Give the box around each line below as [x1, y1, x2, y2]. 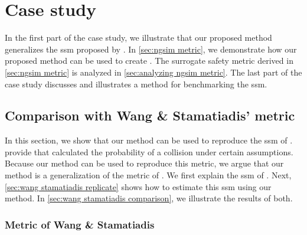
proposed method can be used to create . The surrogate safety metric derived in [5, 54, 293, 67]
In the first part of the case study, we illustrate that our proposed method [5, 31, 272, 44]
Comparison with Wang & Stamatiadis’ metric [5, 106, 295, 125]
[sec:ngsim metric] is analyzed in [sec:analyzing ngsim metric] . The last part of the [5, 66, 302, 78]
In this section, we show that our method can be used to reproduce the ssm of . [5, 134, 293, 146]
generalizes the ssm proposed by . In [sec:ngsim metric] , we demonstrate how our [5, 43, 297, 55]
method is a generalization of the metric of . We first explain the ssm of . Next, [5, 169, 292, 181]
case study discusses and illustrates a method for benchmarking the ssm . [5, 77, 267, 90]
